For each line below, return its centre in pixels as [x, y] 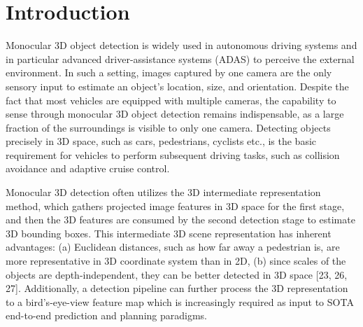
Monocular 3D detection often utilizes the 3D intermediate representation [163, 192]
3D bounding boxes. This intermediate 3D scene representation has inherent [169, 233]
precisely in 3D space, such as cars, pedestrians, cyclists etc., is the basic [161, 141]
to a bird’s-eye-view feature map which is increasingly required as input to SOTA [180, 301]
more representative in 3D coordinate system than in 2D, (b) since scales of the [176, 261]
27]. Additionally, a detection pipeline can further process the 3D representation [177, 288]
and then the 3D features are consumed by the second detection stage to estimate [180, 220]
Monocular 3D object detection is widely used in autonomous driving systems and [181, 45]
